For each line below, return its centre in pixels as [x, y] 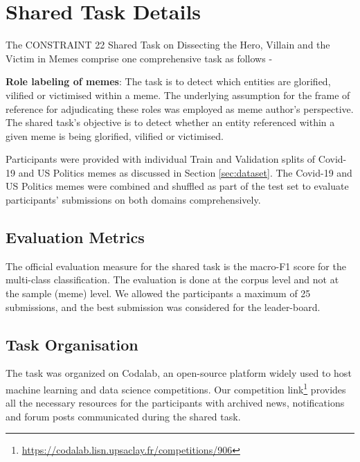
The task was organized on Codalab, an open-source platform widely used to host [179, 373]
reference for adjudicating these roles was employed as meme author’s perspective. [180, 108]
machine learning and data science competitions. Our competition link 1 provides [176, 388]
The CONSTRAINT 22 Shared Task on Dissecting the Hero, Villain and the [168, 45]
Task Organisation [72, 344]
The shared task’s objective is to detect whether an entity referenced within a [170, 122]
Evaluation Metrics [75, 237]
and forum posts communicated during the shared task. [123, 416]
